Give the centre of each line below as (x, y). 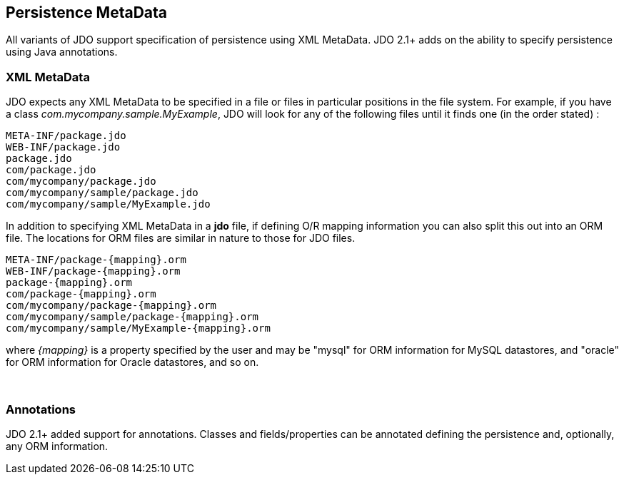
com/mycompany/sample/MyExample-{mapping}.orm (138, 328)
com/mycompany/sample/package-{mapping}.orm (132, 317)
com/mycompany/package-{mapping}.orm (111, 306)
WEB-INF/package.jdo (63, 147)
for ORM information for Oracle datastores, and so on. (132, 362)
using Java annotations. (62, 52)
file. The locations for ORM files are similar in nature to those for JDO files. (181, 238)
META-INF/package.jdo (66, 136)
